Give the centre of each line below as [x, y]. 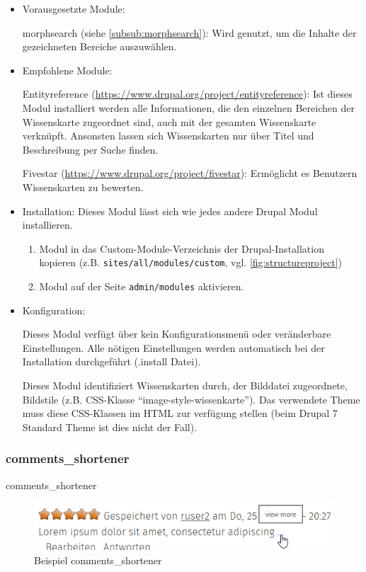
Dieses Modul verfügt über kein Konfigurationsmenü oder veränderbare [177, 334]
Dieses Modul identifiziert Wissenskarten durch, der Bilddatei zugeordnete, [185, 385]
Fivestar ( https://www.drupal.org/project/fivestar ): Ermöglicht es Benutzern [190, 173]
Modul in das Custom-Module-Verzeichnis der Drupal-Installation [182, 248]
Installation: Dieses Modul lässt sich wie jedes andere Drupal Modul [170, 211]
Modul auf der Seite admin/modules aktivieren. [142, 286]
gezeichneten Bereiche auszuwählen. [99, 46]
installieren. [47, 225]
